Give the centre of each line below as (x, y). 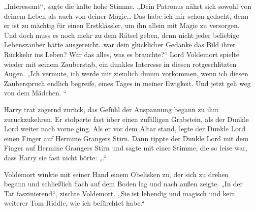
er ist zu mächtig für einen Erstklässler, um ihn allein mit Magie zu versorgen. (122, 25)
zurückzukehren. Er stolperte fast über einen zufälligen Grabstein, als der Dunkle (127, 119)
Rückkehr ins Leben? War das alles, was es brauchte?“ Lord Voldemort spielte (122, 54)
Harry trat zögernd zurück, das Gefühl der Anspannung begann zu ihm (112, 109)
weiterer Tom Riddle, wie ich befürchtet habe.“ (74, 203)
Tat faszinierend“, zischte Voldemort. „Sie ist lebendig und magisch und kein (120, 193)
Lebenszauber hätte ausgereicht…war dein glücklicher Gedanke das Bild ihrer (120, 45)
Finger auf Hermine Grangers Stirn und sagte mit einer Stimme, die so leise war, (126, 148)
